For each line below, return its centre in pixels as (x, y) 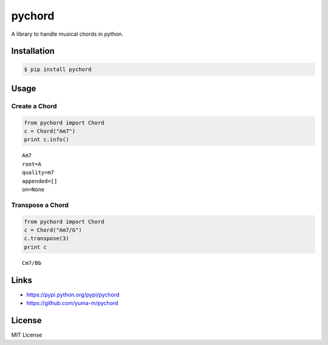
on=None (33, 190)
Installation (33, 51)
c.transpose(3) (46, 239)
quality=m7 (38, 172)
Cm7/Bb (32, 263)
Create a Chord (34, 106)
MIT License (27, 335)
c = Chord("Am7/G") (53, 230)
